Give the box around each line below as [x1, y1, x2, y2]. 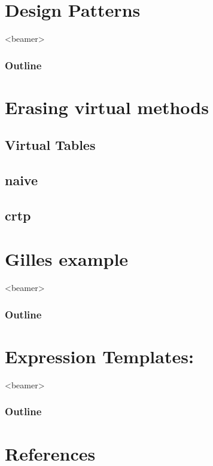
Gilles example [5, 247, 129, 271]
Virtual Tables [5, 136, 96, 154]
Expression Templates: [5, 344, 194, 369]
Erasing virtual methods [5, 94, 209, 119]
